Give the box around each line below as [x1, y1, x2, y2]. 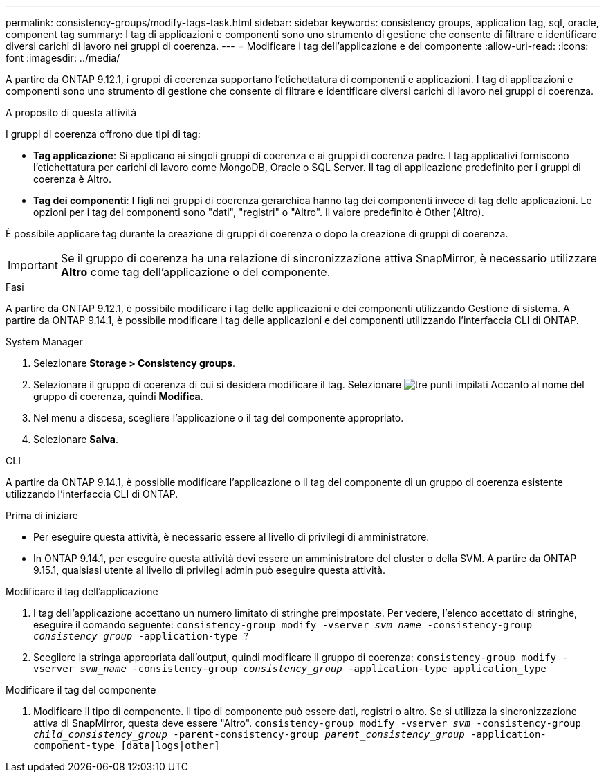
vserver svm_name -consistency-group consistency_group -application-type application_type [33, 663, 547, 674]
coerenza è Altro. [33, 173, 111, 185]
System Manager [6, 336, 83, 347]
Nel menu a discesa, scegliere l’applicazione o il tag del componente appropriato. [33, 412, 404, 424]
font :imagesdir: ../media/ [6, 52, 120, 64]
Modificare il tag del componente [6, 684, 156, 696]
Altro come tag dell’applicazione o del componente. [60, 265, 331, 279]
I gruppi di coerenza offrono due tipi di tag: [6, 128, 201, 140]
